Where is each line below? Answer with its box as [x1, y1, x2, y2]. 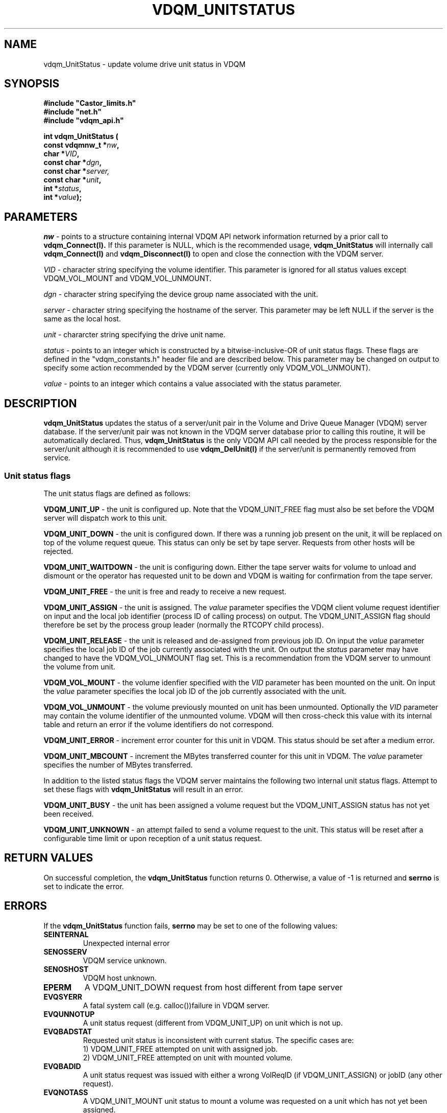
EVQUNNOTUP [43, 1009, 95, 1018]
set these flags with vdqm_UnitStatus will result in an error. [43, 784, 243, 794]
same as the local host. [43, 314, 121, 323]
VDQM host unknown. [83, 973, 157, 982]
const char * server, [43, 167, 110, 176]
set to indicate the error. [43, 882, 124, 891]
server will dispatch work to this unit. [43, 513, 167, 522]
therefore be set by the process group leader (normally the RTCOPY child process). [43, 620, 324, 629]
